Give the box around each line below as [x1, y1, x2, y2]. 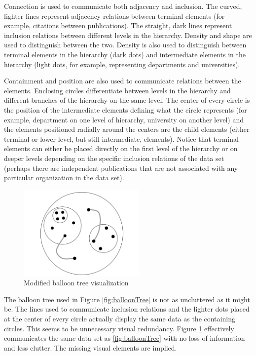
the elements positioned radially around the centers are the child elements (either [4, 124, 250, 134]
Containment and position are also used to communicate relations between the [4, 76, 241, 86]
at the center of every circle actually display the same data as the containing [4, 313, 235, 323]
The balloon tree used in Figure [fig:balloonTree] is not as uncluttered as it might [4, 294, 250, 304]
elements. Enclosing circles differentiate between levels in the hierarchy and [4, 85, 231, 95]
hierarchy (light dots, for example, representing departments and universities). [4, 59, 240, 69]
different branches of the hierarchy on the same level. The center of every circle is [4, 95, 250, 105]
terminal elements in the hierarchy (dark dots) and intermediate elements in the [4, 49, 246, 59]
